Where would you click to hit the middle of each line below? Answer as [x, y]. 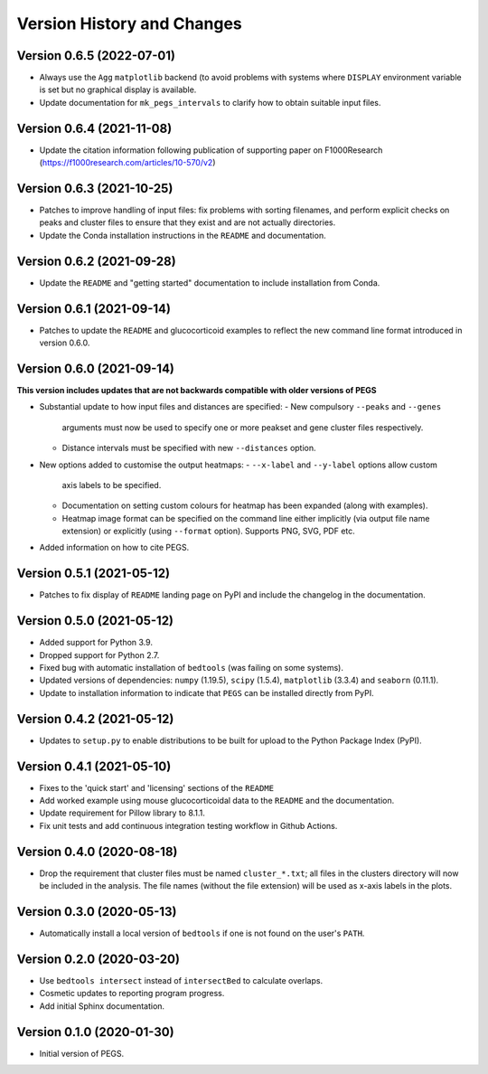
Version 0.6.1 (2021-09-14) [94, 309]
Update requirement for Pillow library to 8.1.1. [122, 813]
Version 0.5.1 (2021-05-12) [94, 574]
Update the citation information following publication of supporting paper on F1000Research [211, 150]
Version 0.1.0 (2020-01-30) [96, 1032]
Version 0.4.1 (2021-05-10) [94, 766]
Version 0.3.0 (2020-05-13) [97, 912]
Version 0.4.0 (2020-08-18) [97, 851]
